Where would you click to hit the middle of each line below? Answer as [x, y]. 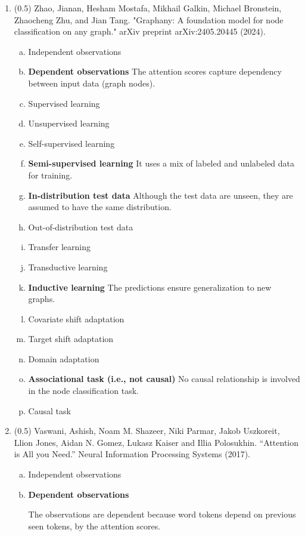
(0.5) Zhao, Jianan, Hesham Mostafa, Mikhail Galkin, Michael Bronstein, [148, 8]
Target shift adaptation [71, 339]
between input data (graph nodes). [92, 83]
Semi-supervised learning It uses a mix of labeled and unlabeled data [161, 163]
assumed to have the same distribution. [100, 207]
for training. [50, 175]
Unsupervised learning [69, 123]
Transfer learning [60, 247]
